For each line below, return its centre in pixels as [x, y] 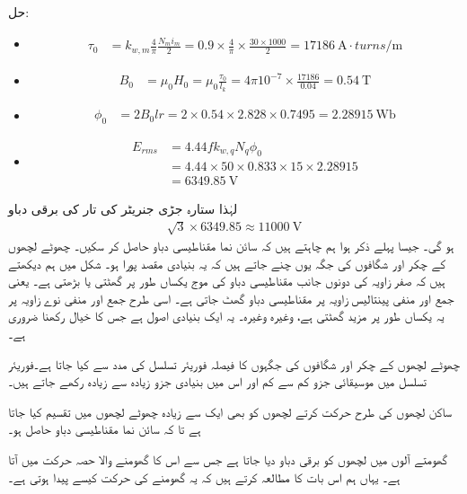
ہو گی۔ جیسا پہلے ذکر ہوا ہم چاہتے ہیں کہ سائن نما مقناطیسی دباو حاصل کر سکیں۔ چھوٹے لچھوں [231, 246]
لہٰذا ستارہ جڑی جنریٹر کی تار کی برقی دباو [123, 208]
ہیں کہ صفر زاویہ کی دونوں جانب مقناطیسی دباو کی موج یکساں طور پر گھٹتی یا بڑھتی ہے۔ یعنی [227, 281]
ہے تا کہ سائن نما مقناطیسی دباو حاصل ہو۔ [105, 429]
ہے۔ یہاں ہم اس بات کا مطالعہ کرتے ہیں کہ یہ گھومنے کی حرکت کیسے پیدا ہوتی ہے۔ [204, 476]
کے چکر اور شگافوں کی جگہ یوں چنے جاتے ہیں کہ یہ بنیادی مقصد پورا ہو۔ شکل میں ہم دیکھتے [227, 263]
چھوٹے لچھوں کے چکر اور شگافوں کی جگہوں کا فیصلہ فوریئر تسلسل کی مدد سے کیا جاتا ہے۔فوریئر [234, 363]
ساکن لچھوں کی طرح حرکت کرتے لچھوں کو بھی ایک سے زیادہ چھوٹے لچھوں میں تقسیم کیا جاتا [230, 411]
